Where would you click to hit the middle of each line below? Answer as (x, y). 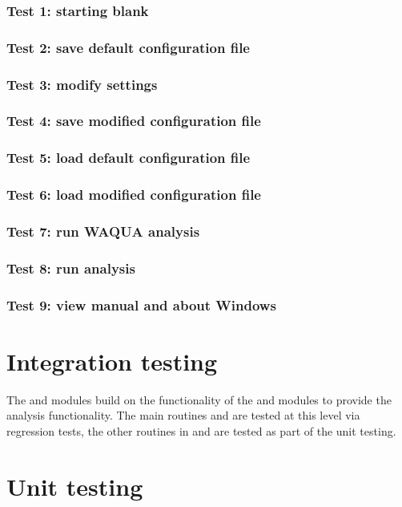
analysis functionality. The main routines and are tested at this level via (183, 415)
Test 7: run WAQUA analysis (103, 231)
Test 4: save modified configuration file (134, 121)
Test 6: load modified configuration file (134, 195)
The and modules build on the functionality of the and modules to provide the (199, 399)
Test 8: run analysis (71, 268)
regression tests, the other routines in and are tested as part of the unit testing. (201, 430)
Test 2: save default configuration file (128, 47)
